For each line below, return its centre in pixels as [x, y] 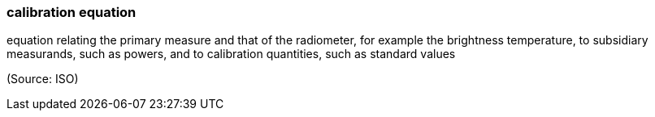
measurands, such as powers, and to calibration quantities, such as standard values [231, 54]
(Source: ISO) [43, 79]
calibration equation [72, 12]
